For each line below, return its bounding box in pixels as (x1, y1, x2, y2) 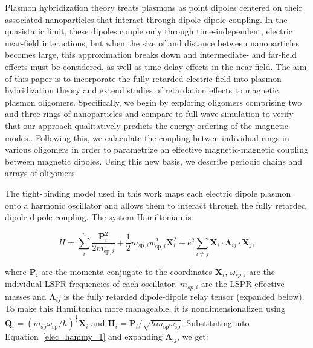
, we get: (177, 330, 208, 343)
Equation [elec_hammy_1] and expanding (5, 330, 163, 343)
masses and (5, 289, 47, 302)
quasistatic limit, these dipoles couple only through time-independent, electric (5, 25, 293, 37)
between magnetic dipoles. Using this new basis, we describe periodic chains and (5, 154, 303, 167)
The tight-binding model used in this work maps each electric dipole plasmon (5, 186, 291, 199)
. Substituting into (181, 317, 250, 329)
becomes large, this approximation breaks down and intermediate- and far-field (5, 48, 297, 61)
